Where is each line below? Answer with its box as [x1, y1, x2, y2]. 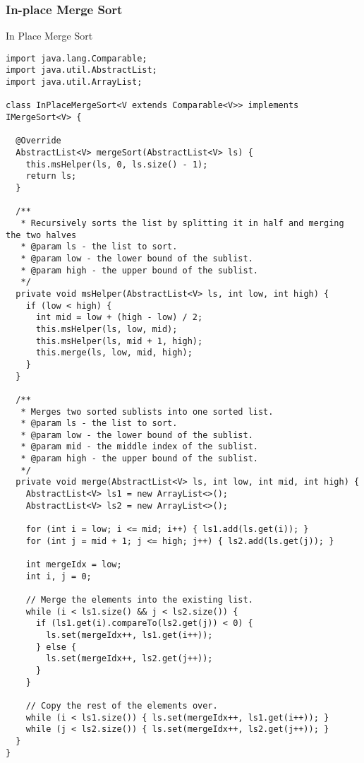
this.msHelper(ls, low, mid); [35, 324, 178, 334]
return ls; [25, 171, 77, 182]
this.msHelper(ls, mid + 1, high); [35, 336, 203, 346]
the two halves [6, 230, 77, 240]
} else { [35, 641, 77, 652]
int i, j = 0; [25, 571, 92, 581]
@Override [16, 136, 61, 146]
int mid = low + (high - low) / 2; [35, 312, 203, 323]
